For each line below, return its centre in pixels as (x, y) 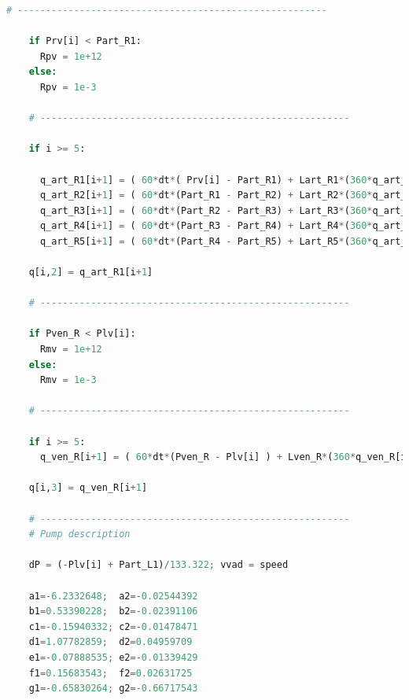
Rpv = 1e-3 (68, 87)
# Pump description (79, 534)
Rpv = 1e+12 (71, 56)
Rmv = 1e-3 (68, 380)
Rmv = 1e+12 (71, 350)
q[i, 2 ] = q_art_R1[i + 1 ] (91, 273)
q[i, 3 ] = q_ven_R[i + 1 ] (88, 488)
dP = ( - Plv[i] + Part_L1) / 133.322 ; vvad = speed (158, 565)
